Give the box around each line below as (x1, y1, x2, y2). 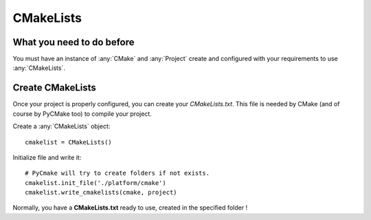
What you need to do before (12, 36, 135, 48)
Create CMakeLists (12, 82, 96, 94)
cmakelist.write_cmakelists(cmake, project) (25, 188, 178, 197)
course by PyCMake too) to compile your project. (12, 110, 153, 118)
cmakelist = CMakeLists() (25, 138, 113, 146)
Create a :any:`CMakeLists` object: (12, 122, 111, 130)
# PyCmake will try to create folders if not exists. (25, 169, 210, 178)
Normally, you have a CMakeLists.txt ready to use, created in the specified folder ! (12, 204, 247, 212)
